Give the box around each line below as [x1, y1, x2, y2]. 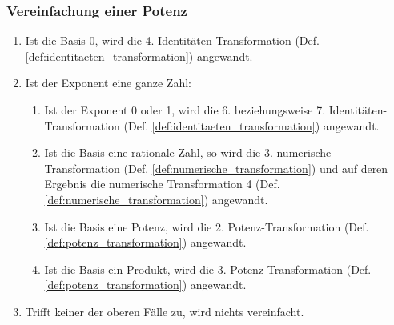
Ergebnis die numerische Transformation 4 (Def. [44, 175, 280, 192]
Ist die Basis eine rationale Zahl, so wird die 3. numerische [44, 144, 332, 161]
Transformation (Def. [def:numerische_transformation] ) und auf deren [44, 159, 388, 176]
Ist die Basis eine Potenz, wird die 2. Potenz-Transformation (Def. [44, 218, 369, 235]
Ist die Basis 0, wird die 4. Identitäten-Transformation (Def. [25, 32, 320, 49]
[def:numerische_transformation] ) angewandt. [44, 191, 268, 207]
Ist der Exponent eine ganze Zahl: [25, 74, 191, 91]
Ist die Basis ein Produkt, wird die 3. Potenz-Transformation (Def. [44, 260, 372, 277]
